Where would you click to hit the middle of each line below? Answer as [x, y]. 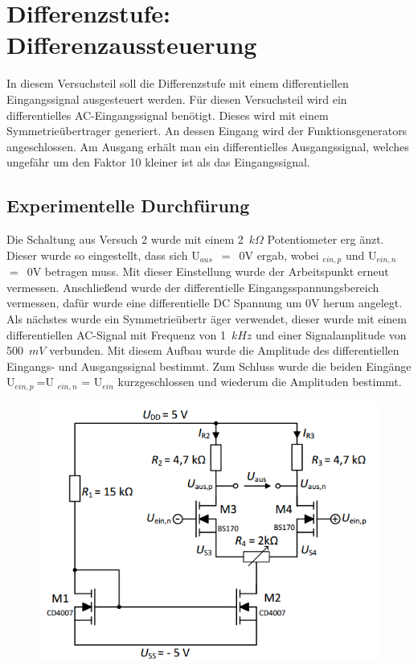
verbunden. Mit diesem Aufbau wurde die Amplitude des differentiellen [224, 350]
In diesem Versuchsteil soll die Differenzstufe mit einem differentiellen [178, 83]
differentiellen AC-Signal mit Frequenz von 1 [116, 334]
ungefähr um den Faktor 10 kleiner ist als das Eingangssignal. [158, 162]
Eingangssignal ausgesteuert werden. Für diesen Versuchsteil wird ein [177, 99]
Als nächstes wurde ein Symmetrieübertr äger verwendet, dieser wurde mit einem [207, 318]
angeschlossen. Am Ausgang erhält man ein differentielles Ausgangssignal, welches [208, 146]
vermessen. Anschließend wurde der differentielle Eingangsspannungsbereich [193, 287]
